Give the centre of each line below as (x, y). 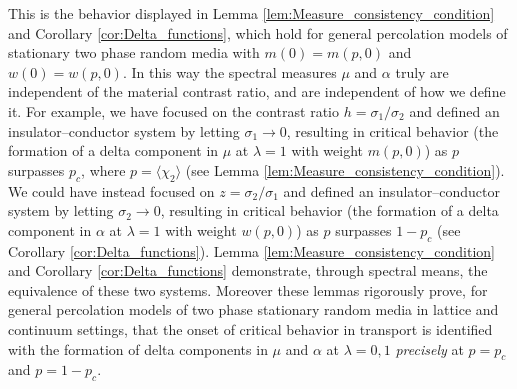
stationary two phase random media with (134, 52)
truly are (422, 71)
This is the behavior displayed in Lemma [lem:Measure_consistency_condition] (251, 13)
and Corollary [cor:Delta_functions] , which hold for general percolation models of (258, 32)
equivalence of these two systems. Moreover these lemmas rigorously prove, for (248, 289)
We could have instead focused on (111, 190)
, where (103, 169)
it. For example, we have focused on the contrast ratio (174, 110)
